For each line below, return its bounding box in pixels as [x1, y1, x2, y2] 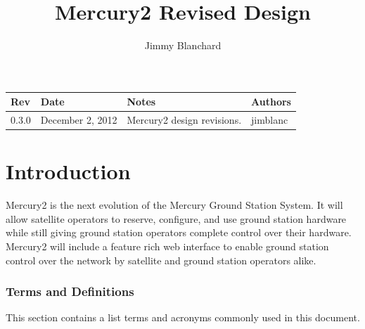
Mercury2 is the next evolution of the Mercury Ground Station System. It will [6, 198, 343, 212]
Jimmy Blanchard [144, 38, 222, 53]
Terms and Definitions [6, 283, 134, 300]
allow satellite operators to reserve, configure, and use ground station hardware [6, 211, 347, 226]
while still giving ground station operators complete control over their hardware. [6, 225, 352, 240]
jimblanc [251, 112, 288, 127]
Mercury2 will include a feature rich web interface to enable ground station [6, 239, 329, 254]
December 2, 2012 [40, 112, 117, 127]
